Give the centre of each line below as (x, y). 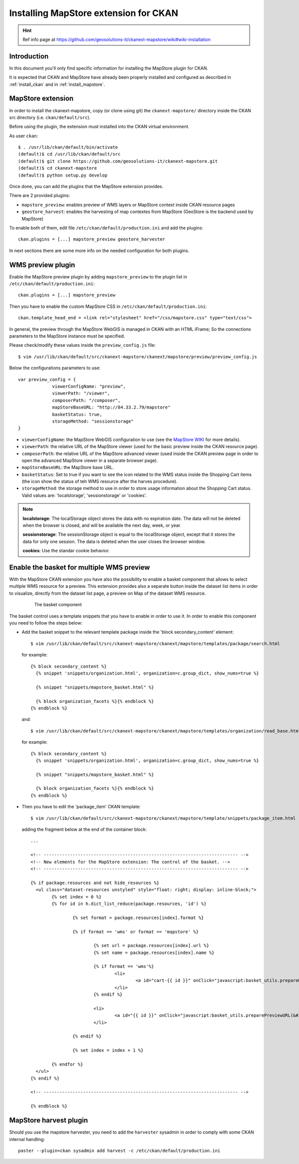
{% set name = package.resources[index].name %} (154, 952)
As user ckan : (24, 136)
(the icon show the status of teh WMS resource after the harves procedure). (100, 481)
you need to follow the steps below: (46, 623)
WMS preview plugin (42, 265)
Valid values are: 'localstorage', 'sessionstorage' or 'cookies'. (84, 495)
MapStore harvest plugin (49, 1120)
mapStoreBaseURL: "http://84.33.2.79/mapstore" (111, 407)
